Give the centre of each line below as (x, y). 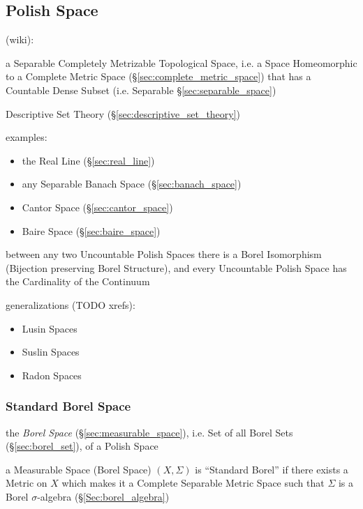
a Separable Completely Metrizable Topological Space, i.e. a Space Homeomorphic (181, 62)
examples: (27, 137)
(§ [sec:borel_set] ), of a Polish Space (82, 446)
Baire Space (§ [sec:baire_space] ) (91, 230)
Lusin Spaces (50, 328)
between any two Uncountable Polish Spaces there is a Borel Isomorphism (164, 254)
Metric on (27, 483)
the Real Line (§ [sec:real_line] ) (88, 160)
